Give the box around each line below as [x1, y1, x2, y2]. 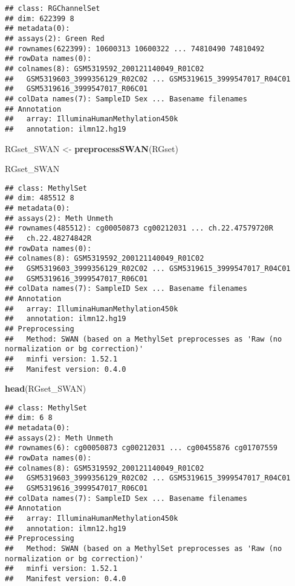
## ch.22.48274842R [5, 234, 92, 243]
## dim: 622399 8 [5, 14, 74, 23]
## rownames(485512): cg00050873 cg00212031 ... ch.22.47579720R [5, 224, 273, 233]
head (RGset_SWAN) [5, 382, 86, 395]
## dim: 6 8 [5, 413, 53, 422]
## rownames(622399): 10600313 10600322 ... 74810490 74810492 [5, 44, 265, 53]
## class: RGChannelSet [5, 4, 100, 13]
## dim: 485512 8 [5, 194, 74, 203]
